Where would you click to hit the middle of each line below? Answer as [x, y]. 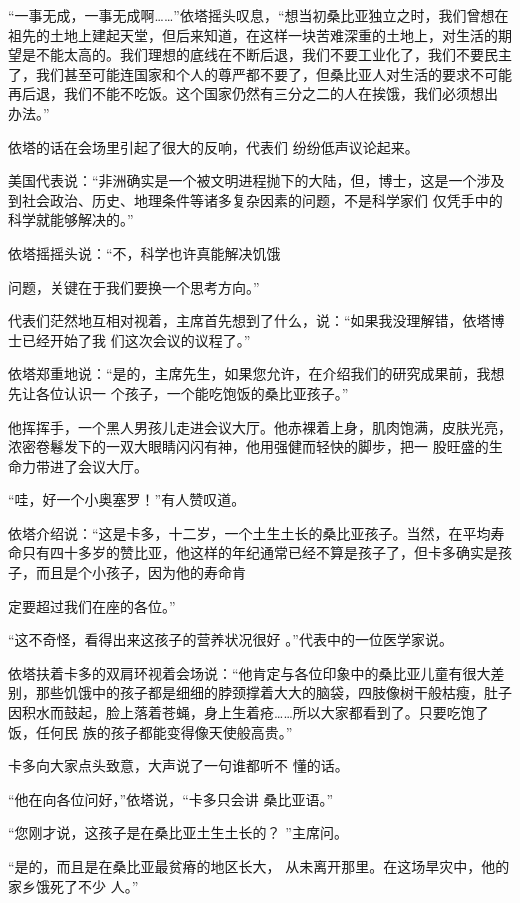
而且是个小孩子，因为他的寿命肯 [140, 572]
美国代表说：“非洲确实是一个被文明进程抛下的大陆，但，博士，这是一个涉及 [256, 180]
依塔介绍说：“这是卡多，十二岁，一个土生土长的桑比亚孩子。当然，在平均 [249, 532]
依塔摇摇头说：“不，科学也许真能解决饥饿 [144, 252]
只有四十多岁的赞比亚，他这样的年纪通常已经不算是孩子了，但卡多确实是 [259, 552]
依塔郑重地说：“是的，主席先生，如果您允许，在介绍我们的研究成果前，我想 [256, 373]
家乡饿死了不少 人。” [73, 885]
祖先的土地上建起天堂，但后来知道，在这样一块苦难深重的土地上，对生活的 [253, 34]
